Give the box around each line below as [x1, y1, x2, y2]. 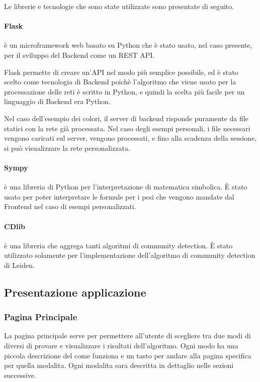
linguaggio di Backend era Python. [4, 96, 111, 107]
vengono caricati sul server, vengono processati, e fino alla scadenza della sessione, [4, 133, 256, 143]
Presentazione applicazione [4, 284, 146, 300]
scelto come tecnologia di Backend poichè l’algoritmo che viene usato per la [4, 76, 236, 87]
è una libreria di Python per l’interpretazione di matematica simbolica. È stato [4, 181, 247, 192]
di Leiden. [4, 259, 35, 270]
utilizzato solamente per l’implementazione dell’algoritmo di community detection [4, 250, 255, 260]
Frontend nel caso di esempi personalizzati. [4, 201, 136, 212]
